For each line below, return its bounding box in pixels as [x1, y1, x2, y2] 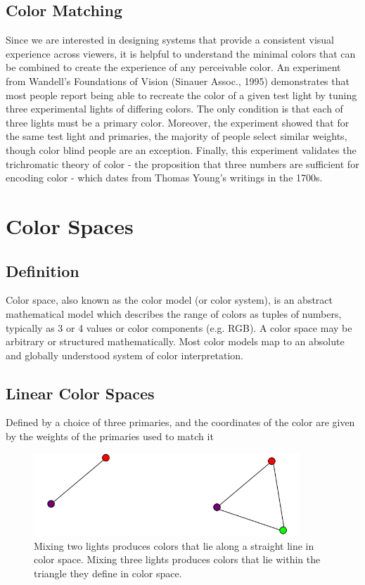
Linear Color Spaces [6, 382, 155, 404]
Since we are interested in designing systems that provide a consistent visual [6, 32, 334, 47]
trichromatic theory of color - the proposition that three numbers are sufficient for [6, 156, 359, 171]
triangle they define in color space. [34, 565, 182, 580]
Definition [6, 259, 79, 281]
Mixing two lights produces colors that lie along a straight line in [34, 538, 314, 553]
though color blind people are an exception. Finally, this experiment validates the [6, 142, 357, 157]
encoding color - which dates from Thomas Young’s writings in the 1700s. [6, 170, 323, 185]
